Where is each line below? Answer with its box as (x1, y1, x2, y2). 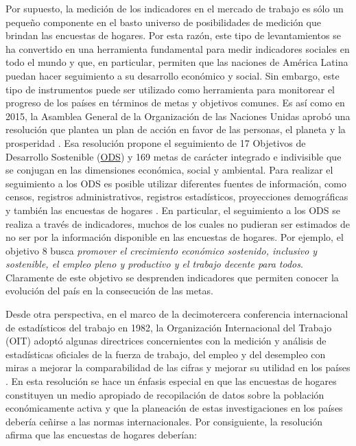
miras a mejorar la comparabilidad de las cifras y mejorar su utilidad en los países (5, 360, 351, 375)
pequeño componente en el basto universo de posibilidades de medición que (5, 14, 322, 29)
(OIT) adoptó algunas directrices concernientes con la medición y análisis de (5, 333, 327, 348)
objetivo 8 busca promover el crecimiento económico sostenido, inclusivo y (5, 243, 318, 257)
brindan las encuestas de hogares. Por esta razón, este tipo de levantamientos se (5, 28, 341, 43)
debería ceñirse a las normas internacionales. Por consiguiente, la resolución (5, 414, 323, 428)
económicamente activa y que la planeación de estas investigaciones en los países (5, 401, 343, 415)
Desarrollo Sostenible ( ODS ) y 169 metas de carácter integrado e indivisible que (5, 149, 342, 163)
